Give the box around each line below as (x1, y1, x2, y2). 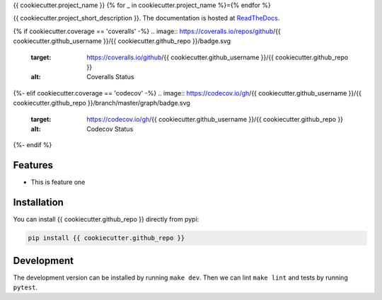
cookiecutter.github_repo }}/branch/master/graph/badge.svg (13, 99, 190, 108)
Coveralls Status (86, 73, 134, 81)
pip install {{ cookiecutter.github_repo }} (28, 234, 185, 242)
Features (13, 159, 53, 171)
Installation (13, 197, 64, 209)
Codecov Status (86, 125, 134, 133)
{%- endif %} (13, 141, 52, 149)
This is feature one (30, 178, 86, 187)
